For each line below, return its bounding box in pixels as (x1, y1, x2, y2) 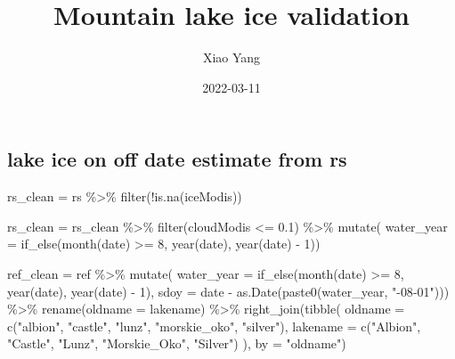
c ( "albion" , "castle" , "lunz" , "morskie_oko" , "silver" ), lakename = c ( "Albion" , (7, 316, 421, 335)
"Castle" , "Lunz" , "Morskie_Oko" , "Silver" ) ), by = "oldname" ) (7, 334, 346, 353)
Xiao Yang (202, 48, 261, 67)
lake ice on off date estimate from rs (7, 145, 347, 173)
